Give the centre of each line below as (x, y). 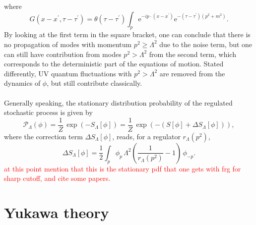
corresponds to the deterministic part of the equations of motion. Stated (114, 64)
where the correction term (43, 136)
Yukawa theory (57, 212)
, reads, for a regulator (146, 136)
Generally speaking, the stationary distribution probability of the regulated (118, 102)
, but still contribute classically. (95, 83)
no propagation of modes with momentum (68, 44)
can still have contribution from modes (63, 54)
